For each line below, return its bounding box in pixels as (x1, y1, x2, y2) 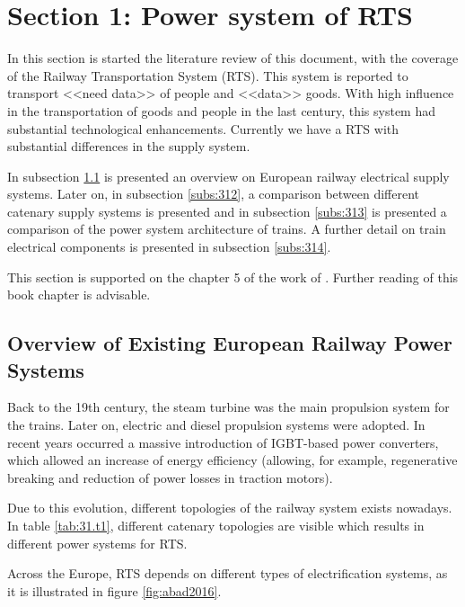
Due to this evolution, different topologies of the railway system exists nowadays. (7, 498, 452, 517)
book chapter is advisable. (7, 285, 151, 304)
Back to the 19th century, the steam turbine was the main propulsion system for (7, 397, 450, 416)
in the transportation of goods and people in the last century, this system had (7, 101, 436, 120)
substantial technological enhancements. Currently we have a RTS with (7, 119, 399, 138)
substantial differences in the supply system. (7, 137, 250, 156)
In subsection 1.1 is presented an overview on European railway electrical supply (7, 166, 450, 185)
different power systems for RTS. (7, 533, 188, 552)
